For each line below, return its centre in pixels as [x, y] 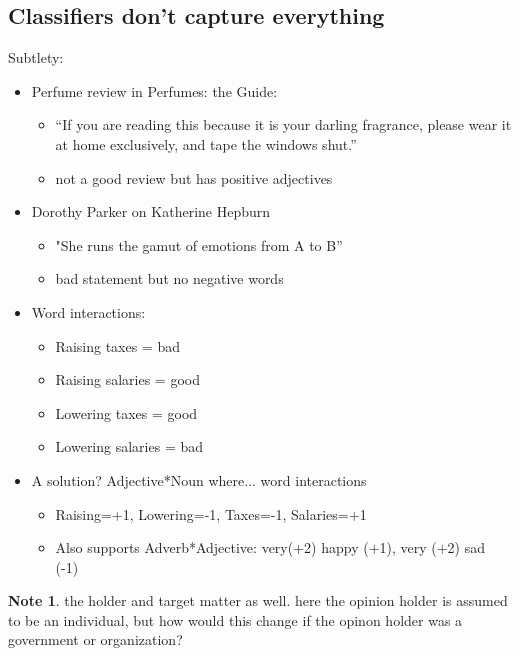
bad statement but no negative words [169, 278]
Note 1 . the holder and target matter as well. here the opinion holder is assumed [258, 600]
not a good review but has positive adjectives [194, 177]
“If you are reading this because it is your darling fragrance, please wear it [283, 124]
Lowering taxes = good [126, 412]
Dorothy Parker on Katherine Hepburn [151, 211]
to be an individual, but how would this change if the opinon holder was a [235, 619]
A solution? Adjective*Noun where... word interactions [199, 479]
